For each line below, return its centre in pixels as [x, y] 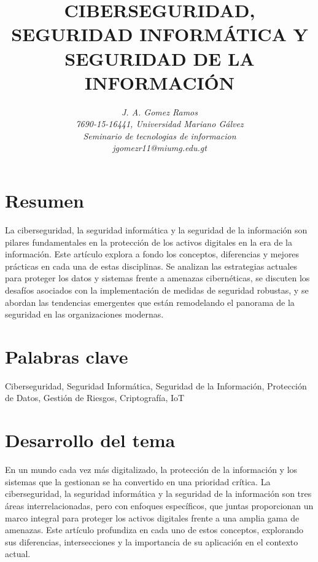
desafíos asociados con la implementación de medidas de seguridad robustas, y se [157, 290]
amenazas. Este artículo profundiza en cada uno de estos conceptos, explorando [154, 530]
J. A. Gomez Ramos [160, 111]
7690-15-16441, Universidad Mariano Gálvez [160, 124]
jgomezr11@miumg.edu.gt [160, 148]
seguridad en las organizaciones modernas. [84, 314]
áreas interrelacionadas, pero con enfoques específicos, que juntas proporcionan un [159, 505]
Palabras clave [67, 356]
